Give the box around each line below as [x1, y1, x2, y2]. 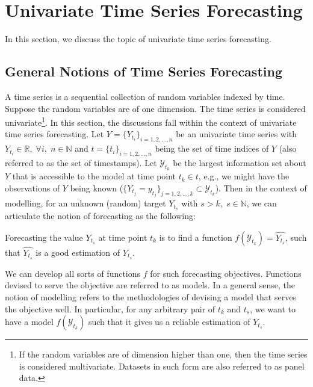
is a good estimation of [36, 246, 120, 258]
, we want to [250, 302, 296, 315]
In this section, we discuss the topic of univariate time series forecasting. [5, 33, 271, 45]
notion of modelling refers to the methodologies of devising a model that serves [5, 290, 296, 303]
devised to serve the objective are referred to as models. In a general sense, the [5, 279, 296, 291]
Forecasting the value [5, 231, 83, 243]
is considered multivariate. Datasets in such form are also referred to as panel [19, 359, 305, 372]
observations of [5, 181, 60, 194]
